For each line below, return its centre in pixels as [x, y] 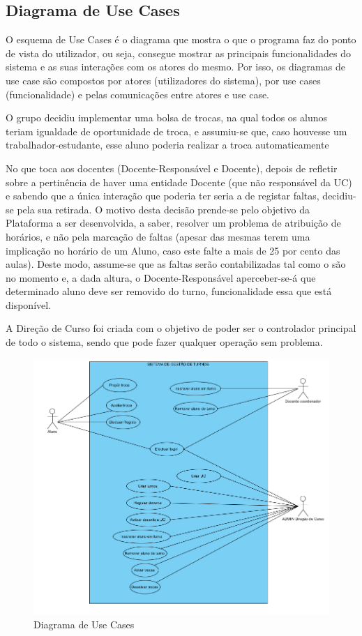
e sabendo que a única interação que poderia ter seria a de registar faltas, [163, 196]
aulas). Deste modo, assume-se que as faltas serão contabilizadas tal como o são [176, 264]
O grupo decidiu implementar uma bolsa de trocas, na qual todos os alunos [166, 118]
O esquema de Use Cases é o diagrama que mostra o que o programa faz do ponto [181, 39]
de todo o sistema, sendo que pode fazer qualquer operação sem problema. [164, 342]
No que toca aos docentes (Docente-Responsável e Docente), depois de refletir [172, 168]
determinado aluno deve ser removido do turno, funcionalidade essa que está [169, 291]
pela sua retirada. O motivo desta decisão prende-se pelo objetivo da [164, 209]
